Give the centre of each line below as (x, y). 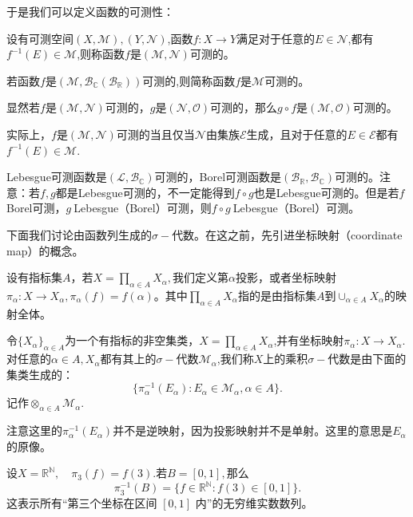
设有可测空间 (40, 38)
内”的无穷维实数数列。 (254, 502)
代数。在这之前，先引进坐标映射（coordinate (287, 234)
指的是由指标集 (277, 295)
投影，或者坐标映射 (286, 277)
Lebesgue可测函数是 (57, 177)
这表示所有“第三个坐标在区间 (82, 502)
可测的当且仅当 (155, 134)
